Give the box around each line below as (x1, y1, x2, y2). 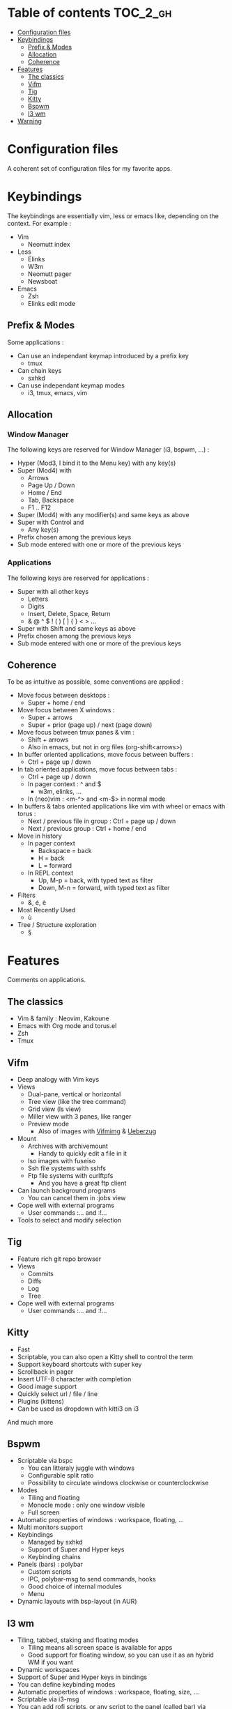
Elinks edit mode (27, 299, 76, 307)
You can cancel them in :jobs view (27, 1193, 126, 1202)
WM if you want (27, 1658, 73, 1666)
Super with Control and (17, 518, 84, 527)
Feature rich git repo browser (17, 1255, 102, 1263)
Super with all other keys (17, 587, 89, 595)
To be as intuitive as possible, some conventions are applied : (7, 677, 184, 686)
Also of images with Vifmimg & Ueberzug (38, 1127, 157, 1135)
